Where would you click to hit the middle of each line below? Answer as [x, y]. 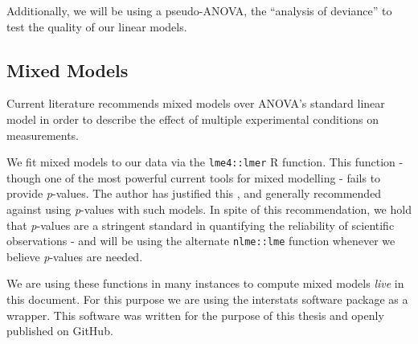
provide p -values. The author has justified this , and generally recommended [194, 193]
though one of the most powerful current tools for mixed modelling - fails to [194, 177]
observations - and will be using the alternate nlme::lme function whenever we [201, 241]
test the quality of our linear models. [97, 26]
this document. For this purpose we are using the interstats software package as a [207, 299]
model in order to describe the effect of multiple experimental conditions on [193, 119]
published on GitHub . [60, 331]
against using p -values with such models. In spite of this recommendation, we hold [209, 209]
